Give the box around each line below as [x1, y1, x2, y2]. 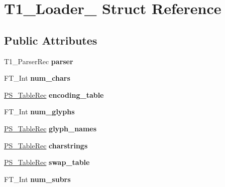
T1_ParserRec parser [4, 56, 73, 66]
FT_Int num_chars [4, 73, 70, 83]
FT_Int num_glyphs [4, 106, 75, 117]
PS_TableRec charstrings [4, 140, 88, 150]
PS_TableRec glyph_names [4, 123, 97, 133]
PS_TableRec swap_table [4, 157, 90, 167]
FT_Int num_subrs [4, 173, 71, 184]
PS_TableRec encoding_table [4, 89, 104, 100]
